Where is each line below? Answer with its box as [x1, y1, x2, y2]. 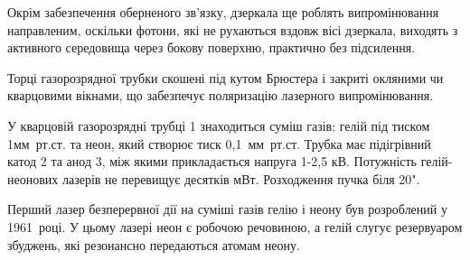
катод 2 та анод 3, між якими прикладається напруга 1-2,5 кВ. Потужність [7, 152, 418, 171]
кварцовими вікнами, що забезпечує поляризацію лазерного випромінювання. [7, 86, 434, 105]
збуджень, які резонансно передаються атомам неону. [7, 235, 300, 254]
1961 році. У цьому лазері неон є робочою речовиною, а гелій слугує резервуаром [7, 217, 463, 236]
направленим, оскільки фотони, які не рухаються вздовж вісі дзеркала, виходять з [7, 20, 458, 39]
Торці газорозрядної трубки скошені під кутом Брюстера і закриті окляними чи [7, 68, 444, 87]
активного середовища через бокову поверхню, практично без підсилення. [7, 38, 416, 57]
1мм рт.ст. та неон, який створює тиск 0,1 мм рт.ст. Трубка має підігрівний [7, 134, 431, 153]
